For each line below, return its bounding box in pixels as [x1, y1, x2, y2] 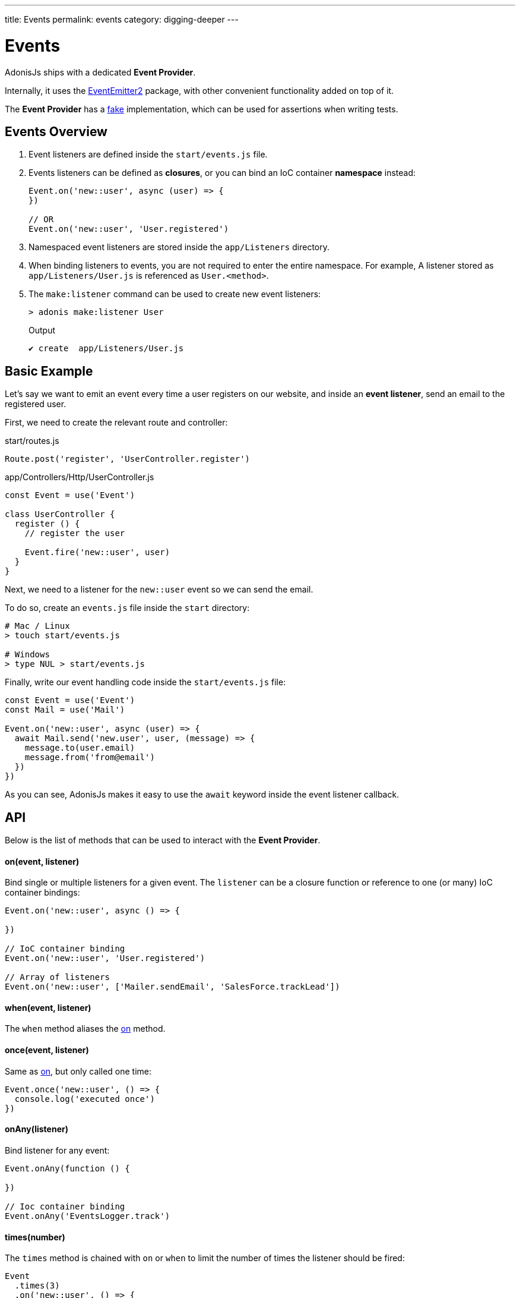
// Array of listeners [5, 972, 110, 982]
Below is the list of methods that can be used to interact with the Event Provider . [5, 835, 321, 846]
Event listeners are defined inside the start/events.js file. [28, 149, 268, 160]
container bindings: [5, 887, 80, 898]
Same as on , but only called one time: [5, 1066, 151, 1076]
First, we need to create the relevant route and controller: [5, 417, 228, 428]
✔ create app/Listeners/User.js [28, 344, 184, 354]
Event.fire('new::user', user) [24, 547, 170, 557]
